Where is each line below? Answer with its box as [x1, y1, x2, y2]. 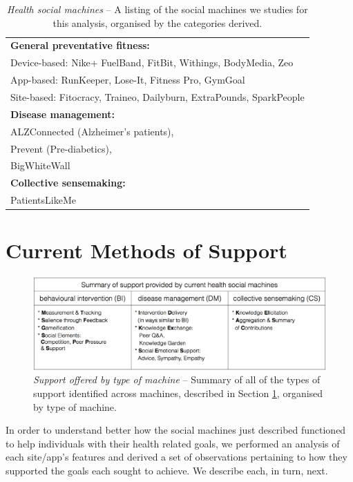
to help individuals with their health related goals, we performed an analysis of [6, 436, 340, 450]
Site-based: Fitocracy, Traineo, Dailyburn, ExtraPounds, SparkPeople [10, 89, 305, 104]
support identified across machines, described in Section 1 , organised [33, 386, 323, 400]
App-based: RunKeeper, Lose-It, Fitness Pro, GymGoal [10, 73, 245, 87]
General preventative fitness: [10, 38, 150, 52]
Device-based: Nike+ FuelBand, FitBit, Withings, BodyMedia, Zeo [10, 55, 294, 70]
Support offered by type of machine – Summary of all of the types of [33, 372, 321, 387]
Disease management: [10, 106, 115, 121]
